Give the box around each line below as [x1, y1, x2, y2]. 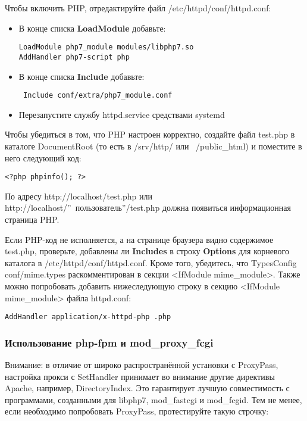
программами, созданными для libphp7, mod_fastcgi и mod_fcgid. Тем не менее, [5, 393, 302, 406]
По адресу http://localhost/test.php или [5, 189, 152, 202]
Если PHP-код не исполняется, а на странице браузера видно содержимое [5, 233, 274, 245]
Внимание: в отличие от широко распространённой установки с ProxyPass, [5, 358, 278, 370]
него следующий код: [5, 151, 82, 164]
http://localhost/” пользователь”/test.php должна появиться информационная [5, 201, 291, 214]
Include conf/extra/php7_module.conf [23, 91, 173, 100]
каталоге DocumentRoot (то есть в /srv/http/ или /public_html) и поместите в [5, 139, 302, 152]
